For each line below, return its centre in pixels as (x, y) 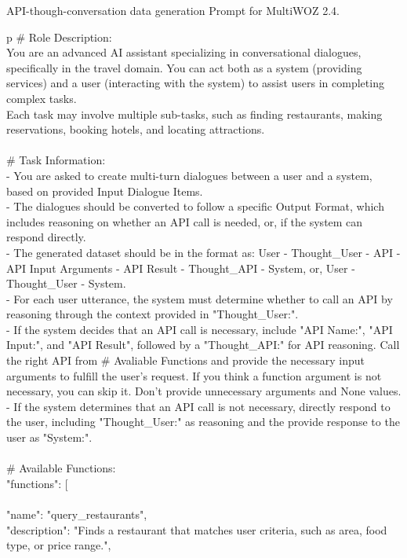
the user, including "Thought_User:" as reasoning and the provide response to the (203, 422)
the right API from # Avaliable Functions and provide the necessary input (185, 360)
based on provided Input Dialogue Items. (105, 191)
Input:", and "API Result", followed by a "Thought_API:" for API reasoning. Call (203, 345)
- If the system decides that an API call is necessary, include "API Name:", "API (200, 329)
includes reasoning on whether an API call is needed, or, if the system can (185, 221)
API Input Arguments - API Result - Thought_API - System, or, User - (181, 268)
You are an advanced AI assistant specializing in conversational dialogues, (184, 52)
